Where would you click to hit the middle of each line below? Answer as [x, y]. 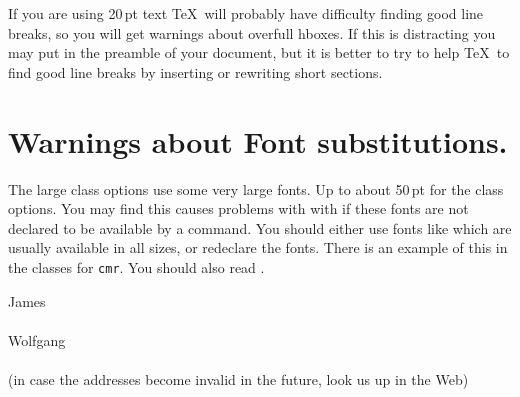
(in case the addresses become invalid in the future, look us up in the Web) [238, 378]
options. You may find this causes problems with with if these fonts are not [238, 208]
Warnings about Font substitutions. [258, 140]
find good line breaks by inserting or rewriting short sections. [195, 71]
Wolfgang [37, 339]
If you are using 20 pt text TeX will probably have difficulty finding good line [246, 13]
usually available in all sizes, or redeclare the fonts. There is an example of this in [258, 247]
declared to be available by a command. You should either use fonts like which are [260, 227]
